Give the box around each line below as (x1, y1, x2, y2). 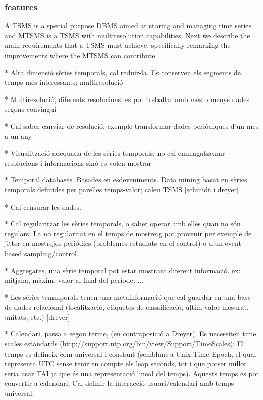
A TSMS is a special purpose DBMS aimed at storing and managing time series (5, 20, 252, 31)
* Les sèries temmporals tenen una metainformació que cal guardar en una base (5, 291, 251, 302)
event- (225, 238, 244, 248)
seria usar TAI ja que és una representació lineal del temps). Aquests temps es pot (5, 368, 259, 378)
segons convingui (5, 104, 57, 114)
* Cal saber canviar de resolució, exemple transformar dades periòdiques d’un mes (5, 120, 259, 131)
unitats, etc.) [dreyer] (5, 311, 70, 322)
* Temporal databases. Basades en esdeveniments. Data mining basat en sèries (5, 174, 247, 185)
